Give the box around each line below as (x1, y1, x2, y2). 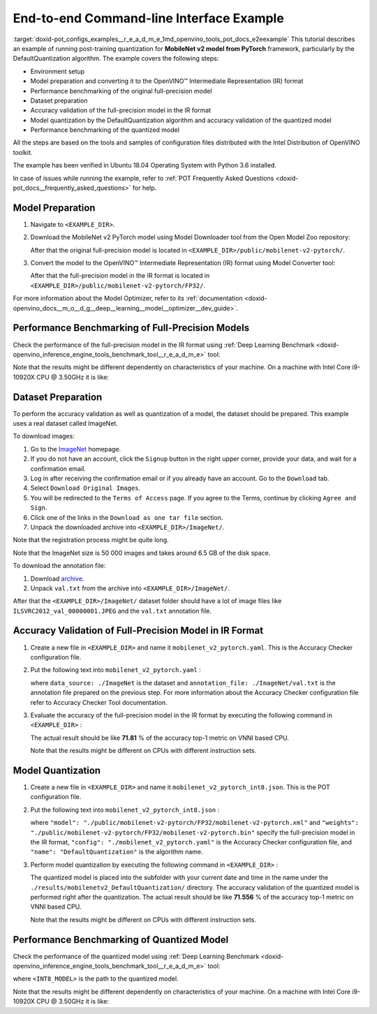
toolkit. (13, 148, 33, 156)
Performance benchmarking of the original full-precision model (30, 87, 212, 95)
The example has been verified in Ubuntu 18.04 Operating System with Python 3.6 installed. (13, 161, 277, 170)
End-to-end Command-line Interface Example (13, 10, 284, 26)
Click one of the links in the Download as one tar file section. (30, 513, 223, 521)
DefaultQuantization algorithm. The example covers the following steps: (13, 54, 219, 63)
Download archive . (30, 574, 84, 583)
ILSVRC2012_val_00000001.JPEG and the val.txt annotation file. (13, 606, 212, 615)
